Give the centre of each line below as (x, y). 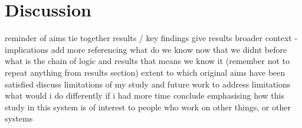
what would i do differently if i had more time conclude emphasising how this (145, 95)
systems (19, 118)
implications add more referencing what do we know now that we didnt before (146, 49)
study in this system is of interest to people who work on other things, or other (148, 107)
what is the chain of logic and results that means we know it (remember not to (147, 61)
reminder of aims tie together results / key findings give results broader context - (151, 38)
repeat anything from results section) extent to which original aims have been (145, 72)
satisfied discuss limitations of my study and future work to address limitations (148, 84)
